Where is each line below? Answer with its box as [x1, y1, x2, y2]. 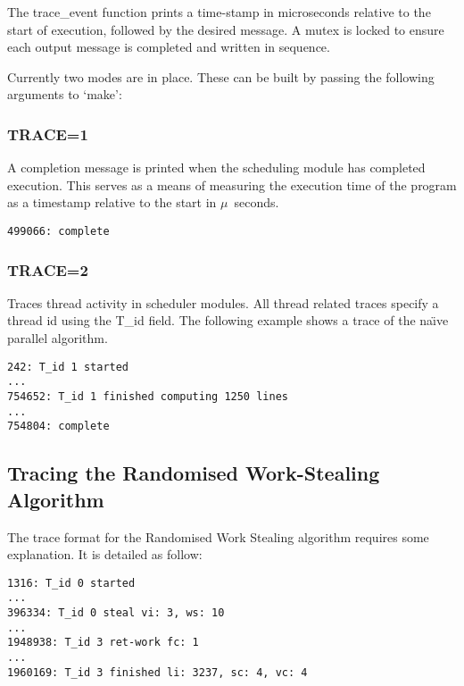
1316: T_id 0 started [7, 576, 136, 590]
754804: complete [7, 420, 110, 433]
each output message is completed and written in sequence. [7, 38, 330, 56]
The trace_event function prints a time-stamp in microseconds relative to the [7, 3, 431, 21]
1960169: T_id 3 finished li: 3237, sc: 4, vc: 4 [7, 665, 308, 679]
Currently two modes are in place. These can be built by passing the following [7, 67, 435, 86]
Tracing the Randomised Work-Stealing [7, 459, 380, 487]
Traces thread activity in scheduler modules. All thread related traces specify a [7, 293, 439, 312]
